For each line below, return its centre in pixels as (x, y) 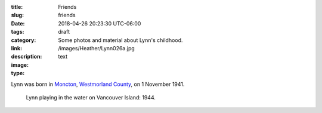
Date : (18, 23)
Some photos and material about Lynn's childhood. (120, 40)
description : (27, 57)
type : (18, 73)
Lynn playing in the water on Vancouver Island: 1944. (91, 97)
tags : (18, 32)
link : (17, 48)
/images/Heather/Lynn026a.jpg (97, 48)
